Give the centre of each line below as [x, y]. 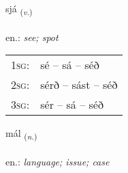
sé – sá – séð [70, 65]
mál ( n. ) [21, 134]
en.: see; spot [32, 37]
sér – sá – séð [72, 105]
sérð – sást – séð [79, 85]
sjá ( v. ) [19, 9]
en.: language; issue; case [58, 162]
